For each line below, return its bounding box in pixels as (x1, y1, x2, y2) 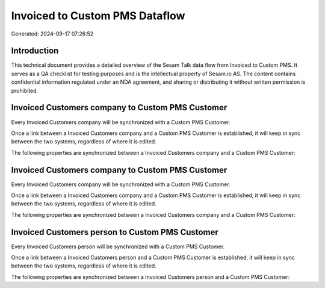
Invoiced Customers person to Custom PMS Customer (11, 227, 219, 237)
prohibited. (11, 87, 39, 94)
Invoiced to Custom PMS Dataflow (11, 9, 185, 22)
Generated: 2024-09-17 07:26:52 (11, 30, 94, 37)
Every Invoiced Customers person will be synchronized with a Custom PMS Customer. (11, 243, 225, 250)
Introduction (11, 46, 59, 56)
